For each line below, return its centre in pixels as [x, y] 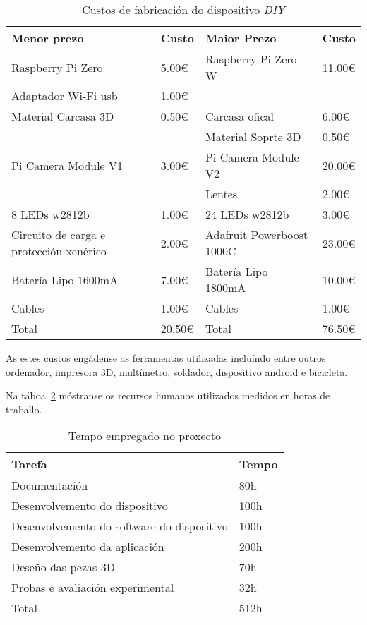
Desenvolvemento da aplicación [88, 547]
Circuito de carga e [59, 235]
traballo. [24, 409]
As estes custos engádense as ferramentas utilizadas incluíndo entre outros [166, 358]
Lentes [221, 194]
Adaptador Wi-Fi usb [65, 96]
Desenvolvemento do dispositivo [90, 506]
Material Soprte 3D [253, 136]
